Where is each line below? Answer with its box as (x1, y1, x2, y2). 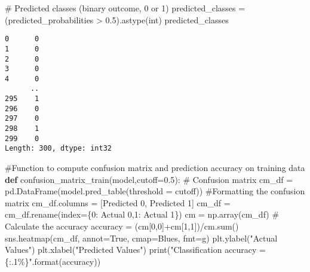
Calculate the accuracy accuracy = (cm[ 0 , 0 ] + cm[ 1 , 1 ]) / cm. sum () (5, 220, 239, 233)
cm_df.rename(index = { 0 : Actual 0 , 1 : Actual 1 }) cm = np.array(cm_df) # (5, 208, 280, 221)
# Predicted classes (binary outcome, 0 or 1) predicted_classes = (5, 2, 245, 14)
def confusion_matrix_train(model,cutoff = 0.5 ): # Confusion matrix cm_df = (5, 173, 293, 185)
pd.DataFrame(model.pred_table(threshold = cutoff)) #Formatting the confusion (5, 185, 305, 197)
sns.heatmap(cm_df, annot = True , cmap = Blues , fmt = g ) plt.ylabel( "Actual (5, 231, 278, 244)
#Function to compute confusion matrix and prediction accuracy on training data (5, 161, 305, 174)
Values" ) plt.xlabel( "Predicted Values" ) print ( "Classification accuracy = (5, 243, 266, 256)
